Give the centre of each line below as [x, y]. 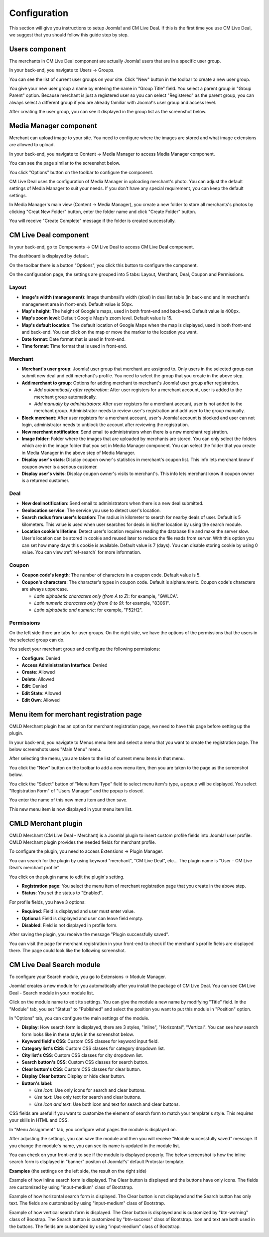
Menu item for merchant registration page [75, 714]
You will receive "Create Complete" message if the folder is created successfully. [93, 221]
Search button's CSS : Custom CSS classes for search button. [85, 1062]
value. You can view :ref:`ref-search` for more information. [81, 552]
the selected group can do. [37, 640]
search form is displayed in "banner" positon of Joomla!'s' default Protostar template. [97, 1162]
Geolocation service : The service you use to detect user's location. [91, 510]
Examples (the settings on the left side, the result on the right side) [78, 1171]
